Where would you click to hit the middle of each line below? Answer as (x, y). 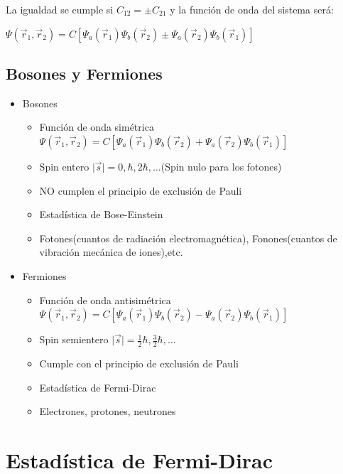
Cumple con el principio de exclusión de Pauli (139, 363)
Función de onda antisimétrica (105, 300)
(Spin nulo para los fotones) (221, 166)
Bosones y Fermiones (84, 73)
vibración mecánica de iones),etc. (111, 252)
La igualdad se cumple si (60, 9)
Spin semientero (74, 339)
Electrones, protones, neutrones (108, 411)
